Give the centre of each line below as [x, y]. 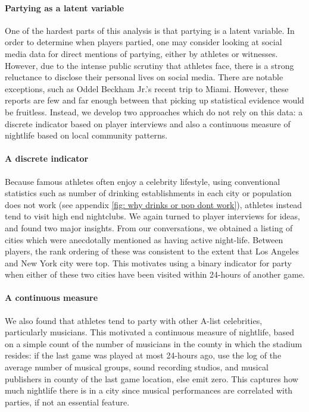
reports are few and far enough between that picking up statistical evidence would [154, 100]
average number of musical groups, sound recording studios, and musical [137, 367]
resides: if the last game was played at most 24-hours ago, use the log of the [143, 355]
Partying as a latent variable [65, 7]
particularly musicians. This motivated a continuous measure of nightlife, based [149, 332]
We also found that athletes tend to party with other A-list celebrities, [134, 320]
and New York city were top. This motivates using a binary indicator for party [148, 262]
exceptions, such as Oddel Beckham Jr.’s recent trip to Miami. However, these [147, 88]
